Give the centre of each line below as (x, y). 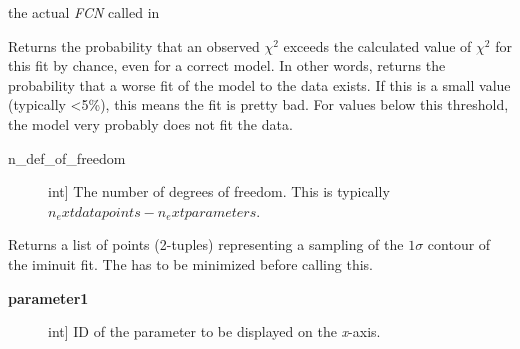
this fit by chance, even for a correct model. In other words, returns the (227, 65)
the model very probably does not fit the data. (150, 123)
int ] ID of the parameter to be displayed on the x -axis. (214, 331)
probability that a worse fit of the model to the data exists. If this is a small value (259, 84)
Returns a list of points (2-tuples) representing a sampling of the (206, 244)
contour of (459, 244)
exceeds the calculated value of (377, 45)
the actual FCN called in (84, 12)
